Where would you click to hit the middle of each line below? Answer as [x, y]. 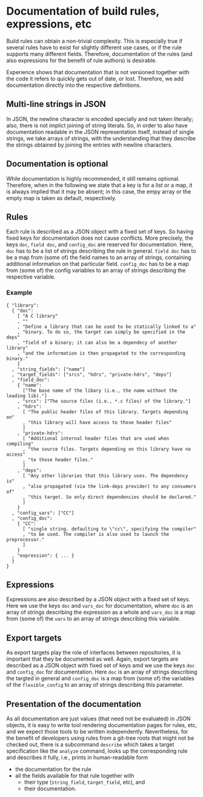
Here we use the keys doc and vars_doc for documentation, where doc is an [100, 606]
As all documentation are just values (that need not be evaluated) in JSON [98, 719]
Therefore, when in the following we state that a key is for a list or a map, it [99, 185]
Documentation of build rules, [83, 11]
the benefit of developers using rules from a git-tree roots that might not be [100, 738]
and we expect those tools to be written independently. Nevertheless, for [97, 732]
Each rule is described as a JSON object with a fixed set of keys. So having [100, 232]
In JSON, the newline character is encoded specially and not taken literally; [100, 119]
